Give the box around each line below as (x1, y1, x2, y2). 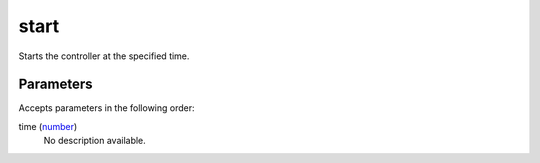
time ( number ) (18, 120, 78, 132)
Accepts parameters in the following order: (18, 102, 195, 114)
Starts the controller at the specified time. (18, 50, 190, 62)
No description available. (43, 135, 147, 147)
